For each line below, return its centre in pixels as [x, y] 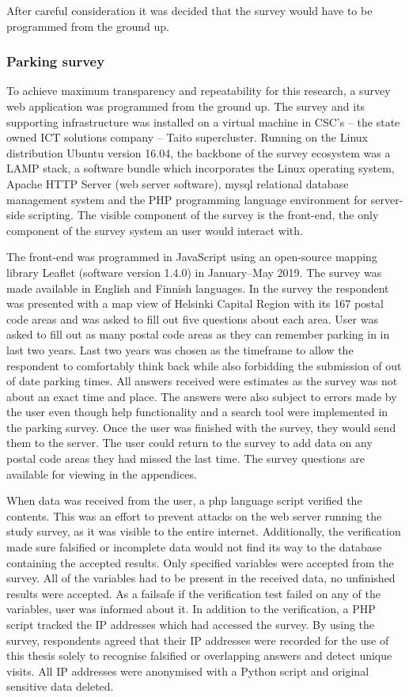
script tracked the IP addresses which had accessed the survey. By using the [191, 624]
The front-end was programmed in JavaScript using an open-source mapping [192, 257]
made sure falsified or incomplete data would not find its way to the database [194, 547]
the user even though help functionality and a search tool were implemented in [197, 412]
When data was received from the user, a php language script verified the [184, 500]
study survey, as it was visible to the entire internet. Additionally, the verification [204, 531]
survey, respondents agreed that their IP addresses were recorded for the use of [198, 640]
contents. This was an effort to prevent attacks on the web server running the [194, 515]
